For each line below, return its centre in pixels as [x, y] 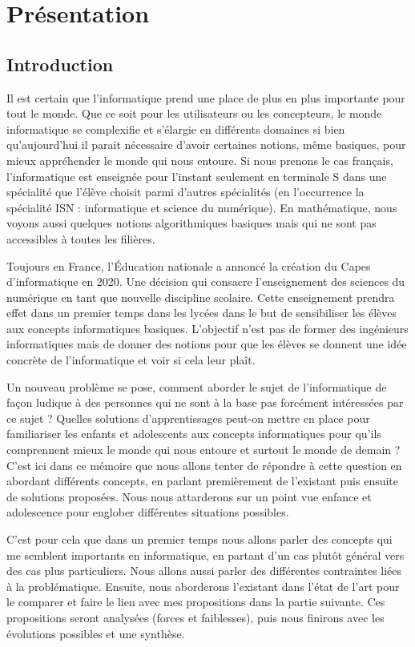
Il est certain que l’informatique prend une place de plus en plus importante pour [206, 97]
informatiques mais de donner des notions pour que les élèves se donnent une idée [207, 344]
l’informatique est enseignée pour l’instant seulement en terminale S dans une [197, 176]
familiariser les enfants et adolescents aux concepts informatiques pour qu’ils [194, 434]
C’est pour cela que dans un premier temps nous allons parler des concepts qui [199, 539]
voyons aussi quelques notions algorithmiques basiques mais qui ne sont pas [191, 223]
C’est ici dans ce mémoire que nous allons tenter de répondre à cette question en [204, 465]
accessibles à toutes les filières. [81, 238]
